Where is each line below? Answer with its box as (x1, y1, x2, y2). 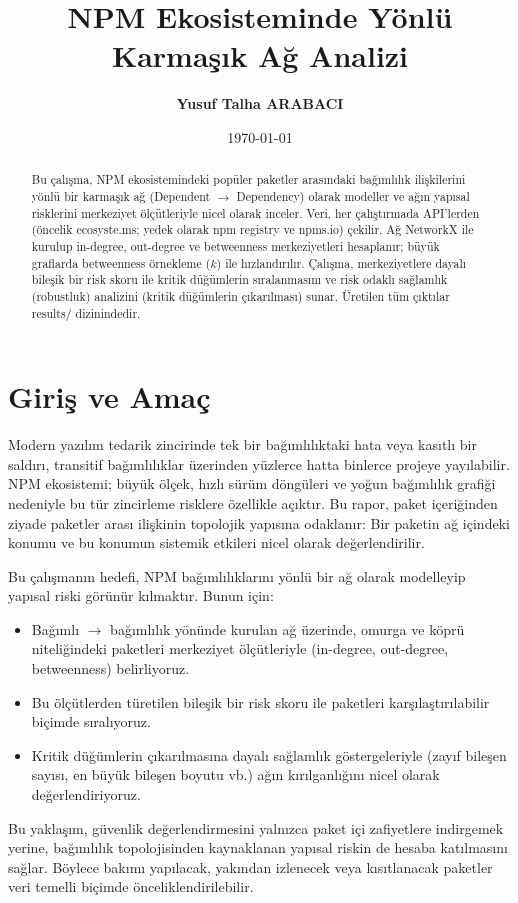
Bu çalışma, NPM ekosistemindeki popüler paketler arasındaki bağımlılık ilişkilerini (31, 171, 466, 188)
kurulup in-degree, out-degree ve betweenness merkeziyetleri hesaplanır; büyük (31, 237, 440, 254)
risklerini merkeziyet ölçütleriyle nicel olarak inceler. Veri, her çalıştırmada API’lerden (31, 204, 480, 221)
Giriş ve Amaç (8, 376, 211, 417)
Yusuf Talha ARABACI (176, 93, 344, 114)
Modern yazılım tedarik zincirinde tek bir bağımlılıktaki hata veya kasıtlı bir (8, 434, 477, 455)
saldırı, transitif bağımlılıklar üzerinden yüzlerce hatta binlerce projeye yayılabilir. (8, 453, 510, 474)
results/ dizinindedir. (31, 304, 141, 321)
